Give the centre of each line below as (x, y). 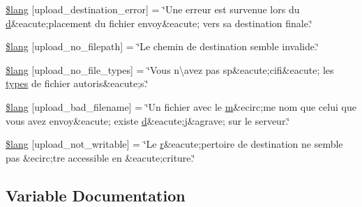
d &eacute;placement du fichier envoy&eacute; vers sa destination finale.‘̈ (159, 23)
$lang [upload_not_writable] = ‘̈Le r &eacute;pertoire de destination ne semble (174, 144)
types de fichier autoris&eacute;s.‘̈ (77, 83)
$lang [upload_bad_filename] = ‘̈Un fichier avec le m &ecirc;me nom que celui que (181, 106)
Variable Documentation (96, 195)
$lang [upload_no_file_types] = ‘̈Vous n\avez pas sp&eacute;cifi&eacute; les (170, 69)
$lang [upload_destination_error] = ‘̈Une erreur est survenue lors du (153, 9)
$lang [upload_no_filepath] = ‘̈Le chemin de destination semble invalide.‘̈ (162, 46)
